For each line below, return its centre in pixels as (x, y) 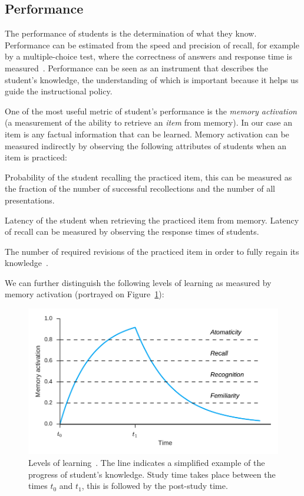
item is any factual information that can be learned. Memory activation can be (147, 134)
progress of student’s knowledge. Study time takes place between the (152, 474)
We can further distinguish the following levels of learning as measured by (138, 282)
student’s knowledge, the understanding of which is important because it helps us (152, 79)
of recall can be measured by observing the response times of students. (132, 231)
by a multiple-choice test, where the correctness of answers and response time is (148, 56)
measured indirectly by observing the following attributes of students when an (146, 145)
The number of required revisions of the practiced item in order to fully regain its (152, 251)
